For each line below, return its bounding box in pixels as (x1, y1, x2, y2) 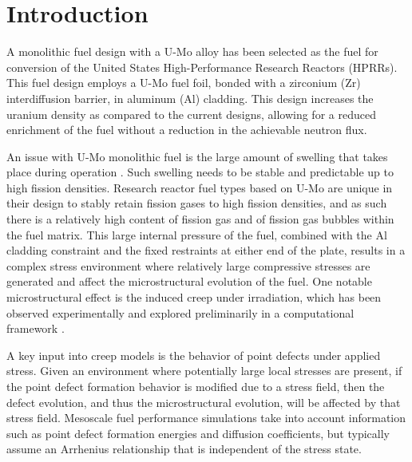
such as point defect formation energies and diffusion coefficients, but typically (6, 424, 390, 441)
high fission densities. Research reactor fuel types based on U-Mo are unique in (6, 179, 393, 195)
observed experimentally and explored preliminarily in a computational (6, 304, 355, 321)
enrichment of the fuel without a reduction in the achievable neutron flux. (6, 121, 367, 138)
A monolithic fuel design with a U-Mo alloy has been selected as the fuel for (6, 43, 378, 60)
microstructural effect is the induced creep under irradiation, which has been (6, 289, 382, 306)
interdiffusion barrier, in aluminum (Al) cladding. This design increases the (6, 89, 374, 106)
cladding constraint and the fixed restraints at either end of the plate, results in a (6, 242, 406, 259)
